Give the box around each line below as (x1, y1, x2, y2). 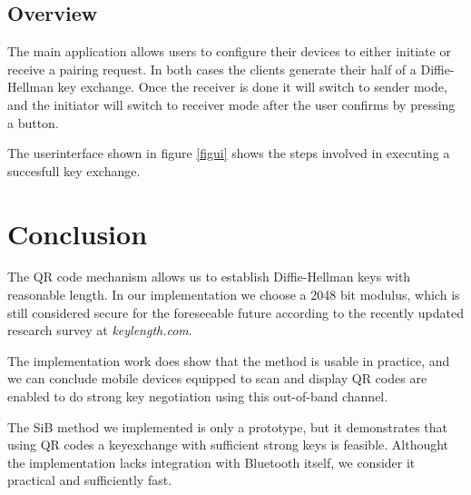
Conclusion (7, 214, 148, 252)
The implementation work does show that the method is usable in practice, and (7, 351, 450, 370)
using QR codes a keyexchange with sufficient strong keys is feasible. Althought (7, 435, 449, 454)
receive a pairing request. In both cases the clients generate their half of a (7, 59, 417, 78)
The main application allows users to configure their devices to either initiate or (7, 42, 451, 61)
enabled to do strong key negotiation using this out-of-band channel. (7, 387, 388, 406)
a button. (7, 113, 59, 132)
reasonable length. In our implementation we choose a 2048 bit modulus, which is (7, 285, 460, 304)
